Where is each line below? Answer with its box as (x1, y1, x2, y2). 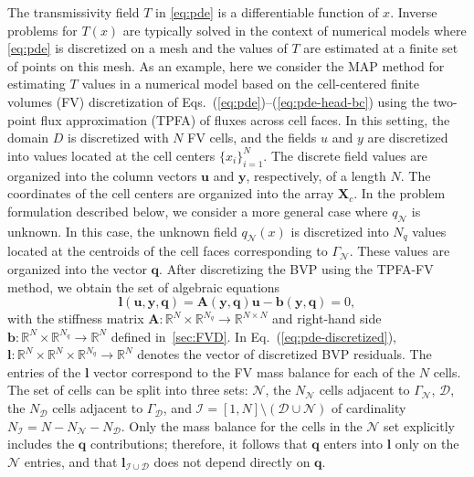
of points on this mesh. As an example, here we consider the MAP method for (7, 56, 445, 75)
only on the (395, 434, 459, 453)
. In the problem (353, 184, 446, 203)
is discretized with (68, 128, 169, 147)
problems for (7, 20, 78, 39)
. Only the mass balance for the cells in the (121, 416, 363, 435)
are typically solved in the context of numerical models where (122, 20, 467, 39)
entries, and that (24, 451, 118, 471)
